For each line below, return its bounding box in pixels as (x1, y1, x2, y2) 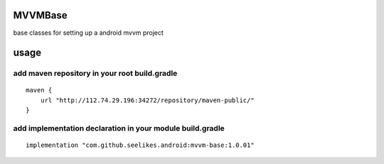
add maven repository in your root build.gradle (13, 68, 178, 78)
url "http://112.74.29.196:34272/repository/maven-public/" (40, 96, 255, 104)
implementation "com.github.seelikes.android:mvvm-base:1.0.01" (26, 141, 255, 149)
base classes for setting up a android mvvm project (13, 28, 164, 37)
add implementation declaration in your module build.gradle (13, 124, 225, 133)
